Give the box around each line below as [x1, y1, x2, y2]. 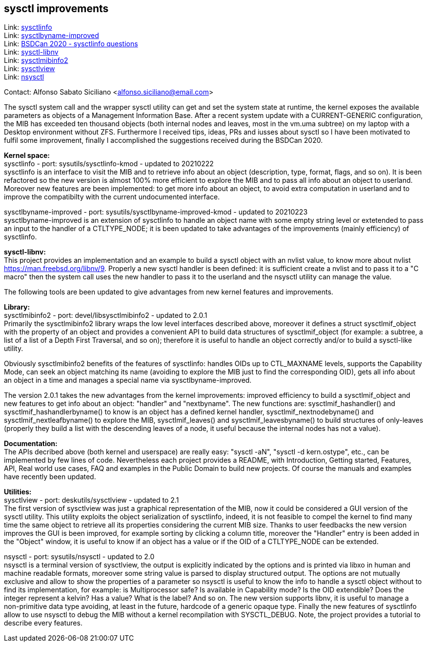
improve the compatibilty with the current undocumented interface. [4, 193, 220, 201]
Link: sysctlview [4, 64, 55, 73]
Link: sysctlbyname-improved [4, 31, 99, 40]
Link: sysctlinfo [4, 23, 52, 32]
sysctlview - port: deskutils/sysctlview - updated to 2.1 [4, 496, 179, 505]
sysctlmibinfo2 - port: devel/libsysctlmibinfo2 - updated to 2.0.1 [4, 311, 207, 320]
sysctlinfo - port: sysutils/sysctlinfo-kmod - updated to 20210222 [4, 159, 214, 168]
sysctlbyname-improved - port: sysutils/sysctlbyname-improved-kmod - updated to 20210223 [4, 208, 308, 216]
